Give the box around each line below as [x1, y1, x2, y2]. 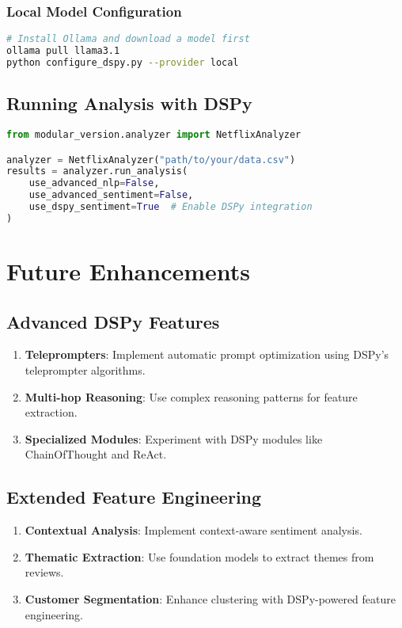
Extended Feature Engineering [6, 485, 262, 509]
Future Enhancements [6, 255, 251, 287]
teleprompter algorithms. [25, 362, 146, 378]
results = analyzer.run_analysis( [6, 166, 188, 177]
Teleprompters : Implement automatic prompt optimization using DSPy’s [25, 346, 389, 363]
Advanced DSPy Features [6, 309, 220, 333]
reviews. [25, 564, 64, 580]
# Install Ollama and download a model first [6, 33, 250, 45]
